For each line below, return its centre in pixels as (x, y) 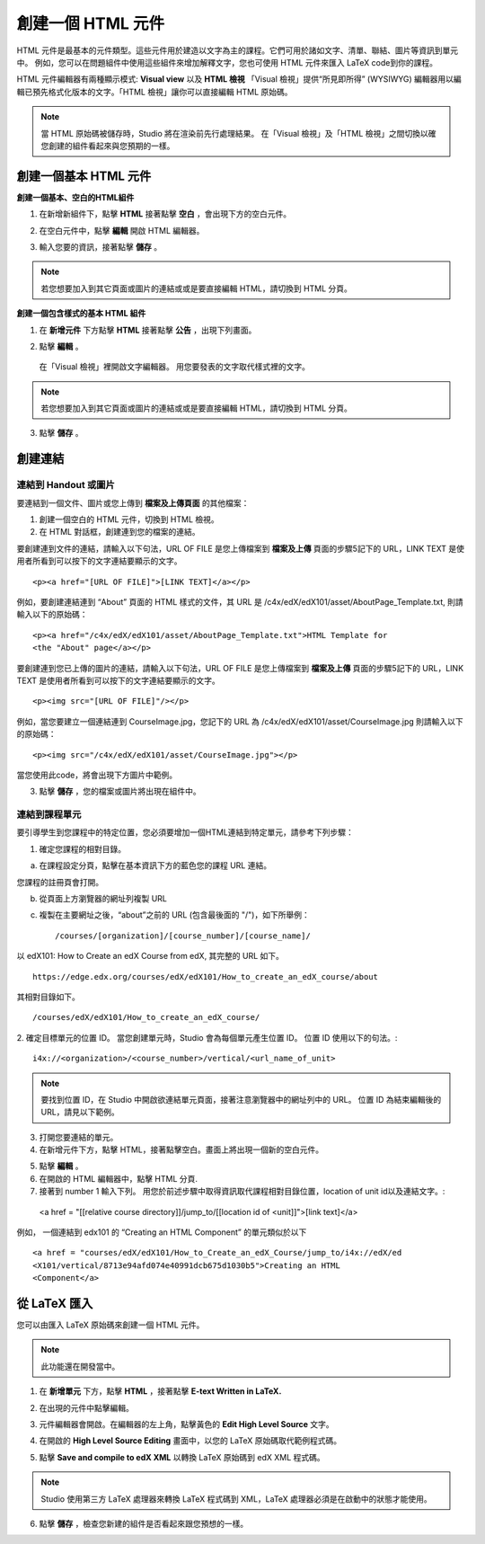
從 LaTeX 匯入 (55, 1304)
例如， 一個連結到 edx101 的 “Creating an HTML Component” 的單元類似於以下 (162, 1232)
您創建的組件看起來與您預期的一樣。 (108, 146)
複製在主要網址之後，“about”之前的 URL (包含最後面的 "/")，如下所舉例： (174, 915)
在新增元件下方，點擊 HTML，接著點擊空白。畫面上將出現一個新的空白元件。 (181, 1149)
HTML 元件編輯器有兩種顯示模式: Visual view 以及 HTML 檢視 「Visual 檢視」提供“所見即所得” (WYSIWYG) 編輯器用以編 (239, 79)
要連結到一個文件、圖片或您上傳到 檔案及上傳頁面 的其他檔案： (133, 502)
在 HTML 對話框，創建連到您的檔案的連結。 (119, 532)
